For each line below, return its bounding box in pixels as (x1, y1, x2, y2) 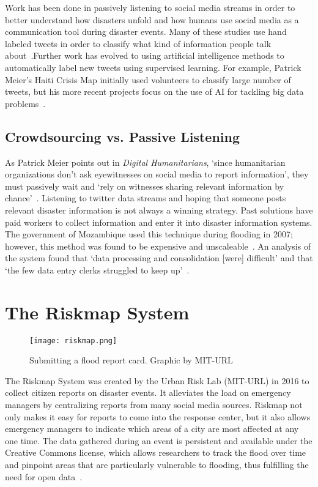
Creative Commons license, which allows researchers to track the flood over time (5, 446, 306, 459)
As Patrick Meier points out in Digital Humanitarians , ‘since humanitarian (5, 155, 286, 168)
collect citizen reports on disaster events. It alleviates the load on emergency (5, 386, 291, 399)
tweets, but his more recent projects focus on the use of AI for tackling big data (5, 85, 304, 98)
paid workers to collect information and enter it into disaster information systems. (5, 215, 312, 228)
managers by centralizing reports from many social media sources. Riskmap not (5, 398, 303, 411)
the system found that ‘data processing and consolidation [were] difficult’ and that (5, 251, 313, 264)
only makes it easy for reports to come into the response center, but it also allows (5, 410, 311, 423)
